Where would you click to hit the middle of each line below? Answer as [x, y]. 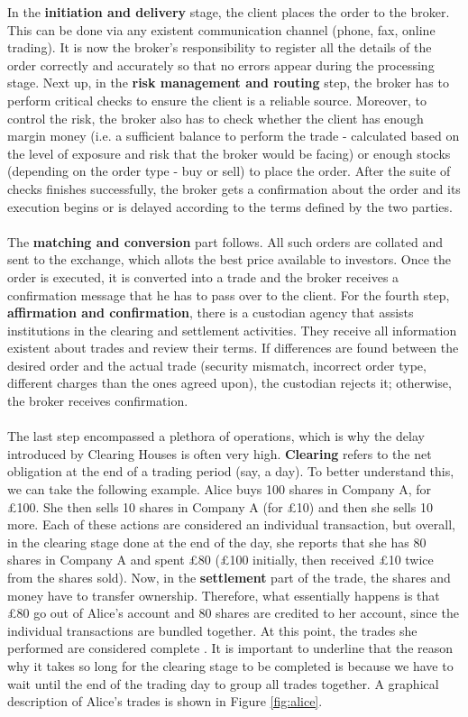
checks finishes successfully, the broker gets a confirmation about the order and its [234, 188]
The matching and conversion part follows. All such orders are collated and [225, 241]
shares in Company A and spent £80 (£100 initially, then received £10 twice [220, 560]
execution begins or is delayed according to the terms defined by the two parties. [230, 206]
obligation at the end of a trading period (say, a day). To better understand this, [231, 471]
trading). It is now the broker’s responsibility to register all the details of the [220, 47]
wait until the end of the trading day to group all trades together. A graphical [223, 683]
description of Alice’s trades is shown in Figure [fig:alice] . [165, 701]
